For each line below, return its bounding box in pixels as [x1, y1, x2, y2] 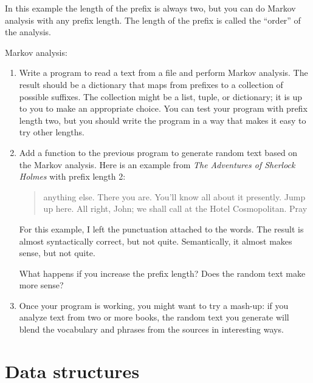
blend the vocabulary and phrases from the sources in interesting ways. [19, 323, 284, 336]
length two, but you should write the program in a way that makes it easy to [19, 114, 306, 126]
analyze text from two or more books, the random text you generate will [19, 311, 289, 324]
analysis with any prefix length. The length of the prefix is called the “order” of [5, 13, 301, 26]
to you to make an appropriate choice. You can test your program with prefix [19, 102, 308, 115]
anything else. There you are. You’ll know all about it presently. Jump [43, 190, 306, 203]
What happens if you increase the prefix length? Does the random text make [19, 266, 306, 279]
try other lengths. [19, 126, 84, 138]
